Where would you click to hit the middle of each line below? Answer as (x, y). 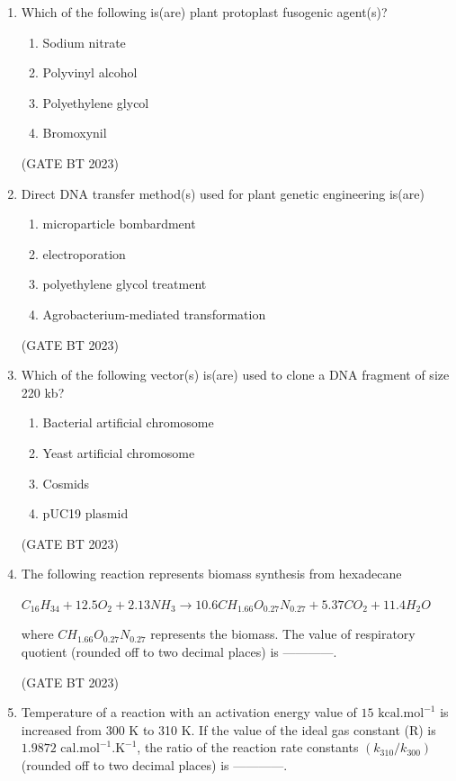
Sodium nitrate (84, 42)
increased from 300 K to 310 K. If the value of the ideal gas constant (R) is (228, 729)
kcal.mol (401, 714)
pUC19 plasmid (85, 513)
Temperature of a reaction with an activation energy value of (189, 712)
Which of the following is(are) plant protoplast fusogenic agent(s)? (204, 12)
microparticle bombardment (119, 224)
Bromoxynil (75, 133)
